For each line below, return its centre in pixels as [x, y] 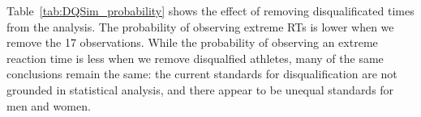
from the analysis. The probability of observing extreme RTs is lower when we [200, 26]
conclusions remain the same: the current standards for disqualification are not [202, 74]
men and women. [49, 105]
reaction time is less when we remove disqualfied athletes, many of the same [195, 58]
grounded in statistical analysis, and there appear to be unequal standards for [200, 89]
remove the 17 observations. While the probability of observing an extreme [192, 42]
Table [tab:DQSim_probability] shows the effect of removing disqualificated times [210, 10]
